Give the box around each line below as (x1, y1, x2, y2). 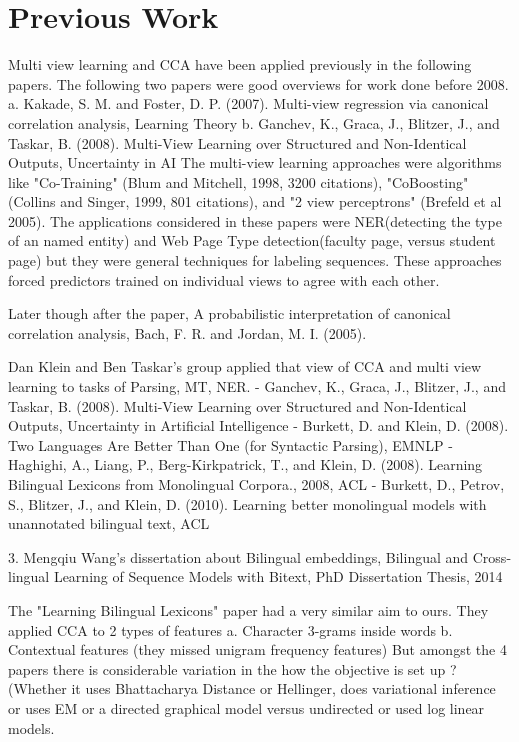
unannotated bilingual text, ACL (8, 513, 210, 534)
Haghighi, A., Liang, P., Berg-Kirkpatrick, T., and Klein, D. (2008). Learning (8, 454, 483, 475)
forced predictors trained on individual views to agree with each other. (8, 269, 440, 290)
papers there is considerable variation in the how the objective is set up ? (8, 658, 457, 679)
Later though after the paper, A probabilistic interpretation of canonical (8, 303, 451, 324)
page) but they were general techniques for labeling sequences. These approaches (8, 250, 502, 271)
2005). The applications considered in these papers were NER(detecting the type (8, 210, 502, 231)
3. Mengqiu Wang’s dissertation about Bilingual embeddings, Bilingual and (8, 546, 469, 567)
